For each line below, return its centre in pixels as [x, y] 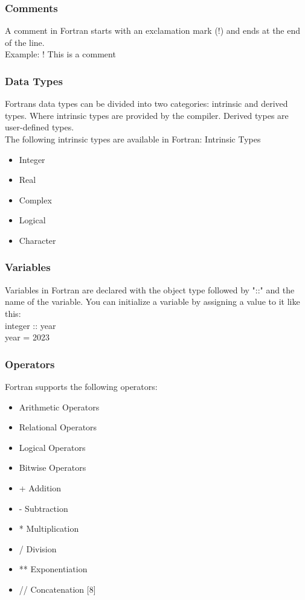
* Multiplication [49, 528]
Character [37, 240]
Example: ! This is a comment [60, 54]
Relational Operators [58, 427]
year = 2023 [27, 337]
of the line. [25, 42]
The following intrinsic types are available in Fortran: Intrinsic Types [133, 139]
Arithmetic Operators [59, 407]
